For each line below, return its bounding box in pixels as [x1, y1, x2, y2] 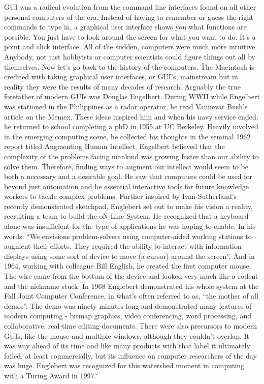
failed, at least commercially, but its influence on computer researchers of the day [4, 350, 257, 361]
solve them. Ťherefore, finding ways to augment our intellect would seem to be [4, 161, 248, 171]
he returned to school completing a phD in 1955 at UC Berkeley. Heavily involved [4, 121, 258, 132]
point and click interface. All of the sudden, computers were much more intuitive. [4, 41, 257, 52]
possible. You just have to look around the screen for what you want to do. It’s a [4, 31, 256, 42]
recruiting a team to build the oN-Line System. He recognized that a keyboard [4, 211, 249, 221]
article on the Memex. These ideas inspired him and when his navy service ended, [4, 111, 258, 122]
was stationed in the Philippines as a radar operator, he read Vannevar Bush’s [4, 101, 248, 111]
